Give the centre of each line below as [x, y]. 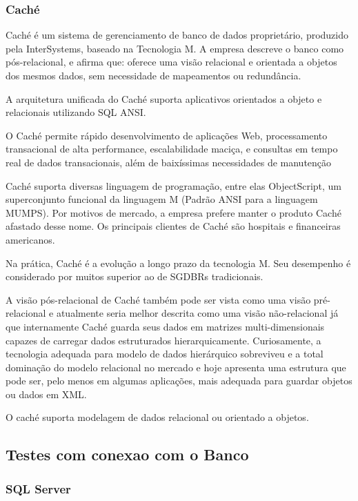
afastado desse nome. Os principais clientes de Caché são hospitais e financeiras [173, 226]
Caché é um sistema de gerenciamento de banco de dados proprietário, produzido [177, 35]
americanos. [30, 239]
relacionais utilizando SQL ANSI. [76, 112]
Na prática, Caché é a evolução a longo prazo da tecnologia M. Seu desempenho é [178, 263]
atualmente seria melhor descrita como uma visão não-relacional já [197, 313]
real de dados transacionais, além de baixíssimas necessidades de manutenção [169, 162]
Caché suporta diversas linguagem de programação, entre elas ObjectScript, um [174, 185]
